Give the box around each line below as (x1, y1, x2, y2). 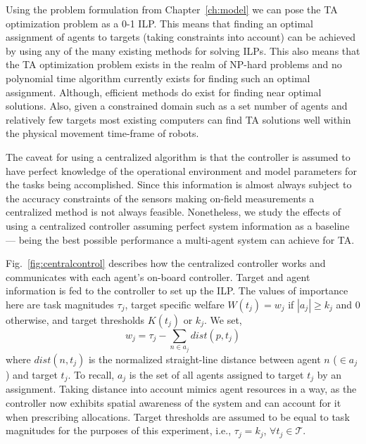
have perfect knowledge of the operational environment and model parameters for (6, 163, 357, 178)
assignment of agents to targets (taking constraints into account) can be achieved (6, 30, 356, 44)
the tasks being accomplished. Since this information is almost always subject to (6, 177, 352, 192)
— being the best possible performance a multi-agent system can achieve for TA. (6, 232, 355, 247)
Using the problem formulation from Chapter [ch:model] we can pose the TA (6, 2, 338, 16)
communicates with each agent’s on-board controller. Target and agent (6, 269, 310, 284)
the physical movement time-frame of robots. (6, 126, 199, 141)
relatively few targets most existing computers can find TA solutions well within (6, 112, 351, 126)
